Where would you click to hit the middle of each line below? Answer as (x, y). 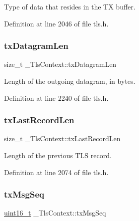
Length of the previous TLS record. (58, 155)
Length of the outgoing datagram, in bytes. (70, 81)
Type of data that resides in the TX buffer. (70, 6)
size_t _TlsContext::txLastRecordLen (62, 138)
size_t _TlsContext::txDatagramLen (60, 64)
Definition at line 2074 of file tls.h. (56, 172)
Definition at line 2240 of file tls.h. (56, 98)
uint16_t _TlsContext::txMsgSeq (55, 213)
